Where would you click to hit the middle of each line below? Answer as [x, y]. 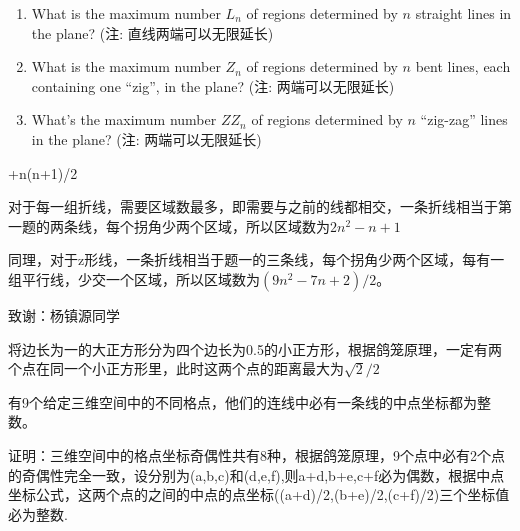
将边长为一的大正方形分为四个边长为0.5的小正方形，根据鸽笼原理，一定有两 [255, 348]
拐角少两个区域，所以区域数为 [231, 225]
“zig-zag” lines [464, 119]
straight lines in [463, 13]
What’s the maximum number [124, 119]
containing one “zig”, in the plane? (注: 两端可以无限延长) [213, 85]
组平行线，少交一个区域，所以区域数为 [134, 278]
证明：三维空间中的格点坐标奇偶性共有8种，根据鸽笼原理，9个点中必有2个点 [256, 454]
